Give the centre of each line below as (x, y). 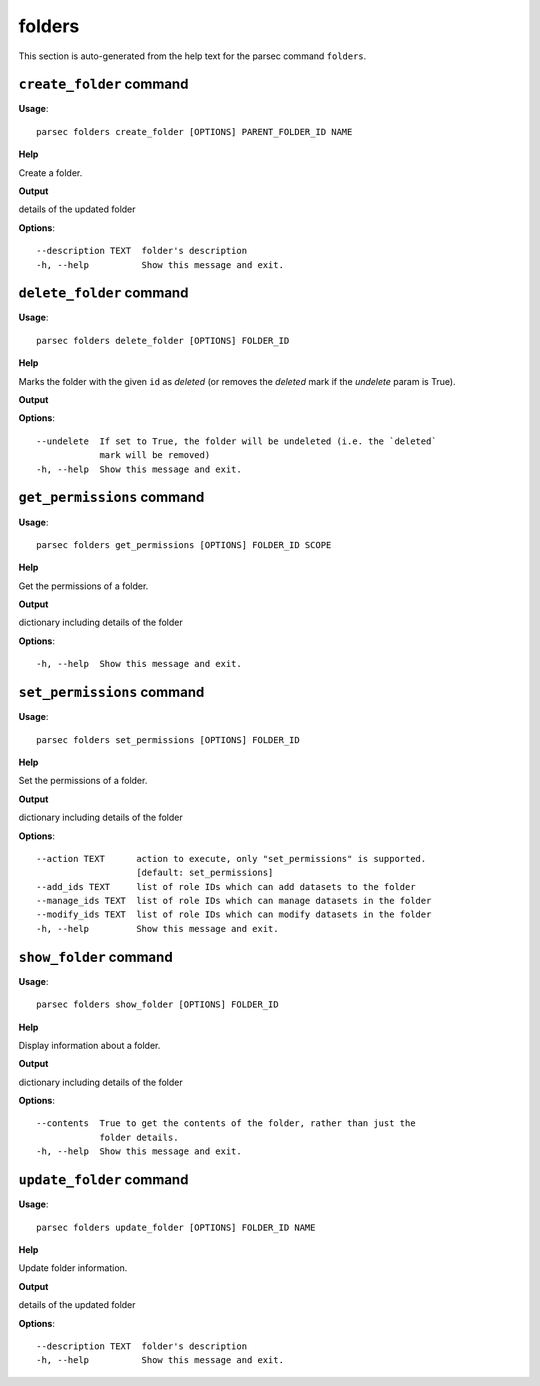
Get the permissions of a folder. (83, 586)
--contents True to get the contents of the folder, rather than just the (226, 1123)
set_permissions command (111, 692)
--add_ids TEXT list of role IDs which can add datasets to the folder (226, 886)
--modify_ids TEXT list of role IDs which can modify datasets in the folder (234, 914)
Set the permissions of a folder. (83, 781)
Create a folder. (50, 172)
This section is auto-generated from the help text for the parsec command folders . (192, 56)
